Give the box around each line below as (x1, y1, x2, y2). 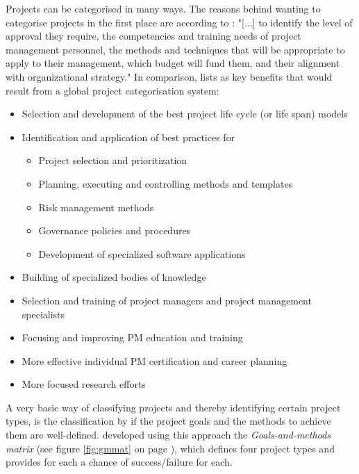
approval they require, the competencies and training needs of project (6, 28, 301, 43)
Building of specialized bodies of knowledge (22, 270, 206, 284)
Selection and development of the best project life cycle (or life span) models (22, 106, 348, 121)
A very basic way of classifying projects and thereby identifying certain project (6, 400, 341, 414)
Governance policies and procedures (38, 223, 191, 238)
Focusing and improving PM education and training (22, 330, 243, 345)
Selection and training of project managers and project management (22, 293, 312, 307)
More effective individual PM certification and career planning (22, 353, 287, 368)
